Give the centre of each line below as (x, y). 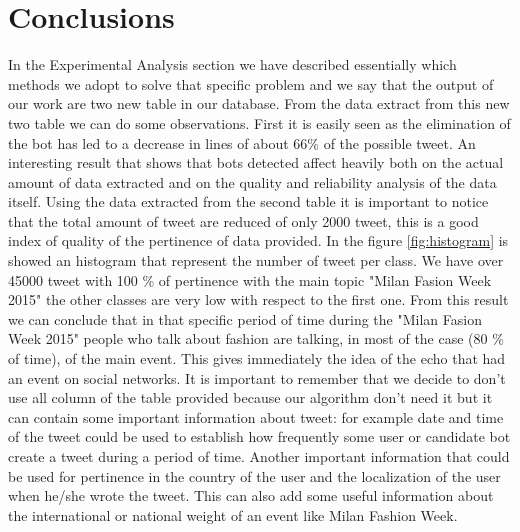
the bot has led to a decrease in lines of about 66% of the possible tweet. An (242, 142)
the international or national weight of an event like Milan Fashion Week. (233, 514)
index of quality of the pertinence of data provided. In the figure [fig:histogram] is (258, 240)
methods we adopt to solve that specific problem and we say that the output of (251, 83)
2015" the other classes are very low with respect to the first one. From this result (258, 299)
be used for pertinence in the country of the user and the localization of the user (254, 475)
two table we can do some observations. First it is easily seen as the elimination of (259, 122)
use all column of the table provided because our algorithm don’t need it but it (250, 397)
